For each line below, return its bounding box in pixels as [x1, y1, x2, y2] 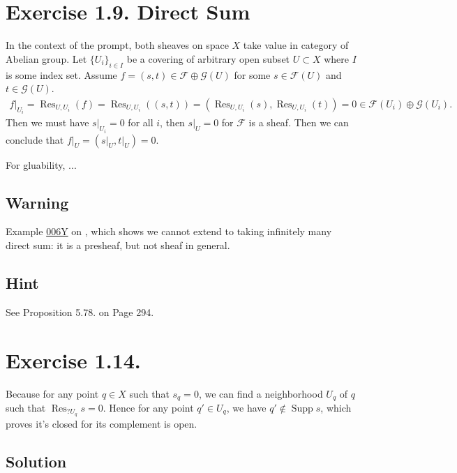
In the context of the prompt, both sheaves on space [6, 38, 229, 52]
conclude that [6, 132, 64, 147]
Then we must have [6, 115, 89, 130]
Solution [6, 450, 67, 472]
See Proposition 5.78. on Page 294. [6, 304, 154, 319]
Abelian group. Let [6, 51, 87, 66]
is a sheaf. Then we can [248, 115, 349, 130]
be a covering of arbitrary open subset [126, 51, 290, 66]
